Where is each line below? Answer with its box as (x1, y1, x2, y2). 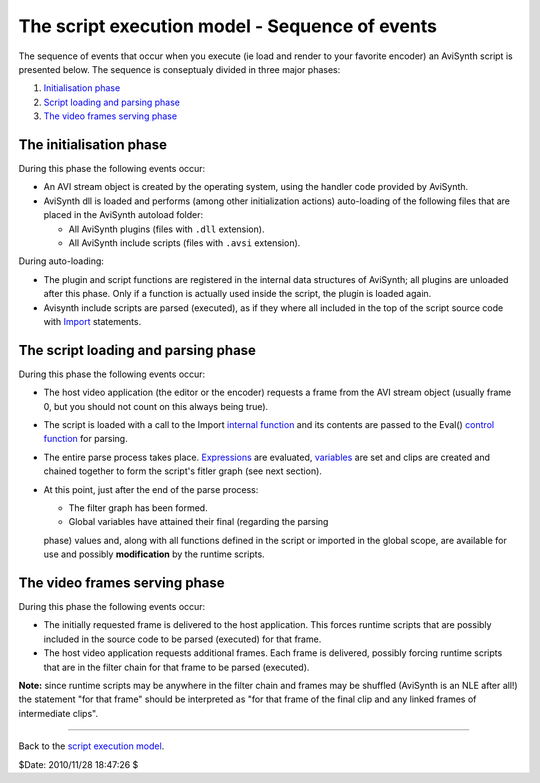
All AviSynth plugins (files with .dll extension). (68, 223, 265, 235)
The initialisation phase (18, 136, 168, 153)
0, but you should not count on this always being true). (43, 400, 269, 412)
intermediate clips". (18, 707, 99, 719)
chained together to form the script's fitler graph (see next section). (43, 465, 322, 477)
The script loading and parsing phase (18, 341, 257, 359)
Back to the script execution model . (18, 740, 165, 752)
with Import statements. (43, 315, 142, 327)
